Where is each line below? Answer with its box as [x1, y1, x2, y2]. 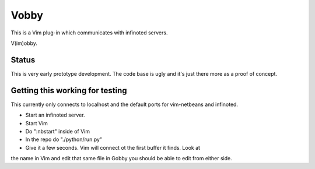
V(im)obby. [10, 40, 38, 47]
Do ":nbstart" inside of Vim [25, 128, 90, 135]
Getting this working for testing [10, 85, 127, 96]
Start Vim [25, 119, 48, 126]
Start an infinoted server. [25, 111, 85, 119]
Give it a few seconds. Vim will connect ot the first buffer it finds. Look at [25, 144, 201, 151]
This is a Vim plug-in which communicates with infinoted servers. [10, 29, 168, 36]
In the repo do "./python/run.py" [25, 136, 102, 143]
